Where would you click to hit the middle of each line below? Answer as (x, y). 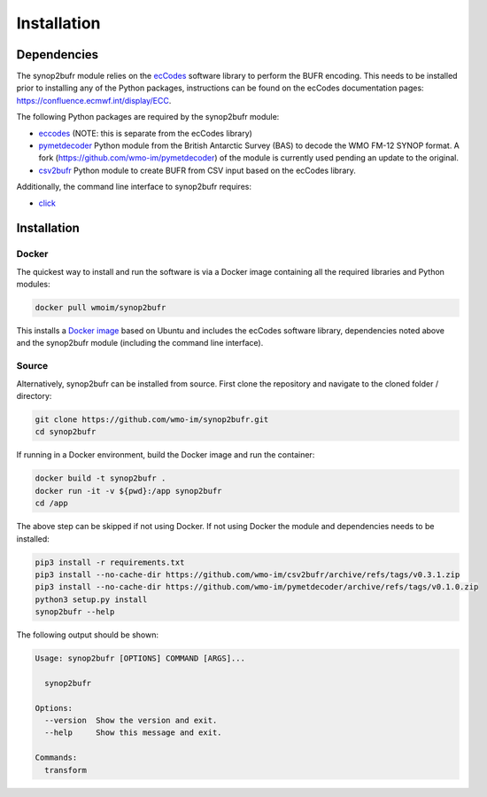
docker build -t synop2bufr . (100, 478)
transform (66, 770)
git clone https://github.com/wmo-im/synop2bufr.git (152, 420)
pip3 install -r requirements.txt (110, 562)
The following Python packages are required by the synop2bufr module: (148, 117)
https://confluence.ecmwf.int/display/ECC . (94, 100)
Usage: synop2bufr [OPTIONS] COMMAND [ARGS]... (140, 659)
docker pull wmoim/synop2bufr (100, 308)
